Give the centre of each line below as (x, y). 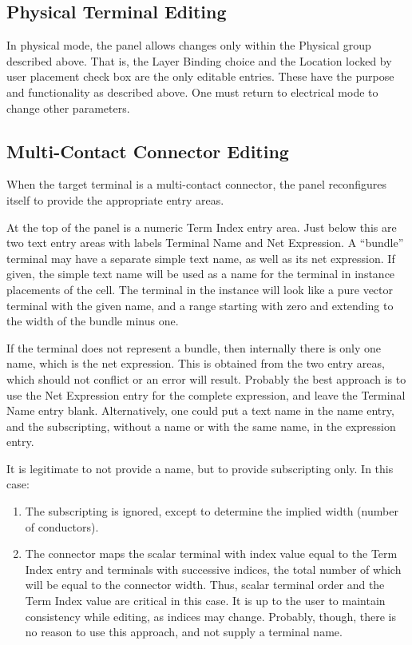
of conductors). (62, 526)
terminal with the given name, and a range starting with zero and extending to (200, 305)
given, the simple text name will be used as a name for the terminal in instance (201, 274)
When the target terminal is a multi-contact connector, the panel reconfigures (196, 184)
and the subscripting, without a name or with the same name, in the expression (201, 426)
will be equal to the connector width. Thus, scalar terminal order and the (205, 585)
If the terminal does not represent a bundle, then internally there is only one (194, 347)
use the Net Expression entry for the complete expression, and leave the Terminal (206, 394)
